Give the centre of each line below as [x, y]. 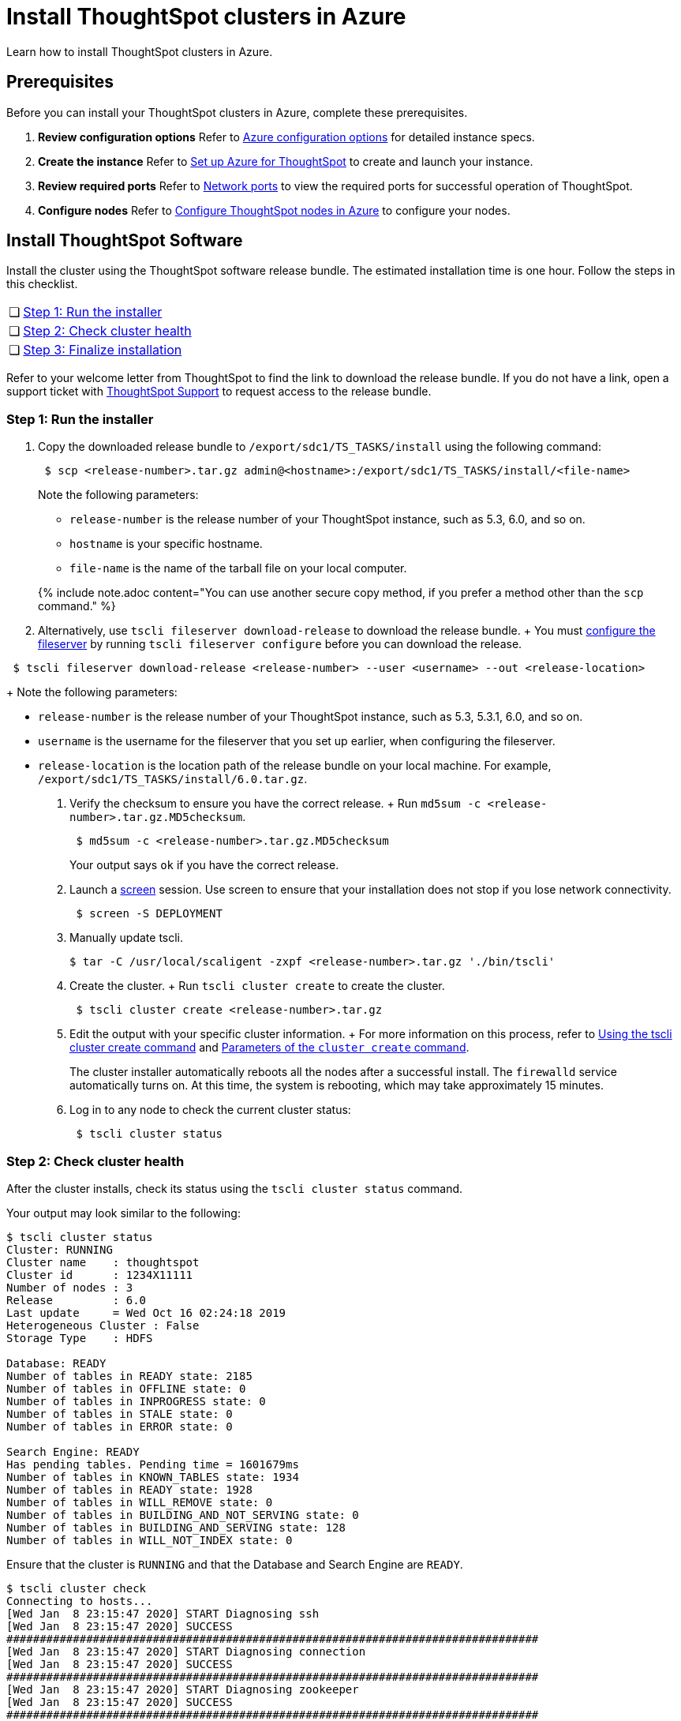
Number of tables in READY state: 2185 [129, 1376]
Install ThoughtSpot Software [125, 241]
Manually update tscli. [127, 938]
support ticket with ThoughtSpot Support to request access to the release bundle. [219, 392]
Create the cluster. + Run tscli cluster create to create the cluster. [257, 986]
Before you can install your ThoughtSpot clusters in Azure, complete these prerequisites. [237, 112]
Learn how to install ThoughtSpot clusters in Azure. [140, 51]
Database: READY [56, 1363]
